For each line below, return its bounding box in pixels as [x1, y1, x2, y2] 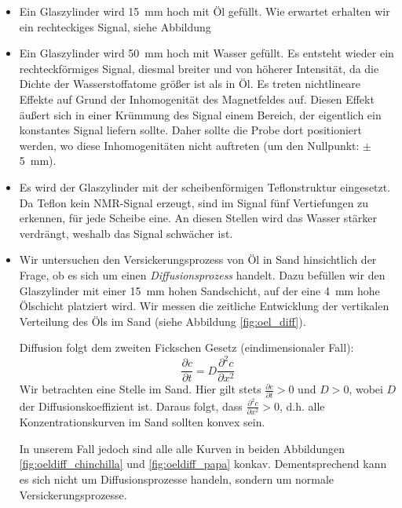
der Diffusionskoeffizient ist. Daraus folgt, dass [19, 397, 243, 414]
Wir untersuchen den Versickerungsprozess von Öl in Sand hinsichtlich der [19, 251, 377, 268]
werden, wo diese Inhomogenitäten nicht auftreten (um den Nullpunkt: [19, 137, 360, 153]
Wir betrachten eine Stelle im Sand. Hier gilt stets [19, 381, 261, 397]
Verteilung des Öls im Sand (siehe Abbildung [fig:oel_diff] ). [19, 312, 306, 329]
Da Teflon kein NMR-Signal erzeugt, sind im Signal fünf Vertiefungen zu [19, 194, 369, 210]
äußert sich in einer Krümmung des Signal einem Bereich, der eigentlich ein [19, 106, 382, 122]
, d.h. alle [280, 397, 325, 414]
